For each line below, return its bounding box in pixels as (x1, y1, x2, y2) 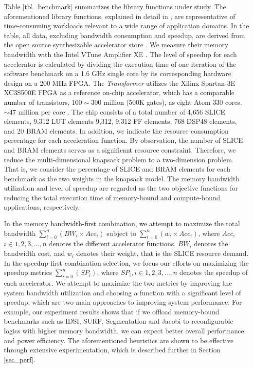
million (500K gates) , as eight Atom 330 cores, (103, 97, 242, 107)
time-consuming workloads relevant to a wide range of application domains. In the (4, 20, 249, 31)
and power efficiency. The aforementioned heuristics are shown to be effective (4, 335, 234, 345)
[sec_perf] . (4, 354, 36, 364)
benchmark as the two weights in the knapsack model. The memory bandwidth (4, 173, 240, 183)
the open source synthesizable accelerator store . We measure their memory (4, 39, 229, 50)
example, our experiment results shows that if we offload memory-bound (4, 306, 219, 316)
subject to (107, 228, 136, 238)
